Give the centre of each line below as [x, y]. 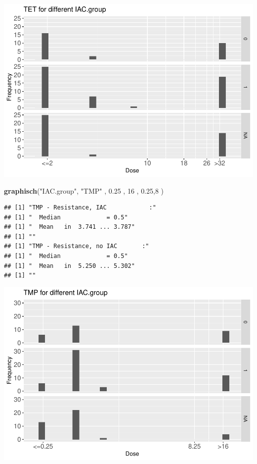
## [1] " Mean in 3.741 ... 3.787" [69, 227]
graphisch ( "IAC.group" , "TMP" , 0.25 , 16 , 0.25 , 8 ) [84, 190]
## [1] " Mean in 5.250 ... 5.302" [69, 266]
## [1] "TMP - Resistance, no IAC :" [77, 246]
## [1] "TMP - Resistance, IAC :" [80, 208]
